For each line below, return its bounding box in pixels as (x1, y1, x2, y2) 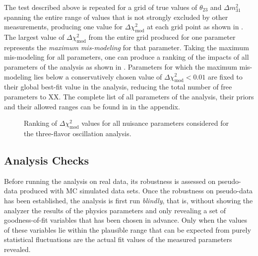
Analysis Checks (4, 152, 89, 168)
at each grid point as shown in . (147, 21, 243, 32)
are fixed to (207, 71, 243, 82)
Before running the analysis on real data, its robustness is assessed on (4, 175, 216, 186)
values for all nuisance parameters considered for (81, 118, 229, 128)
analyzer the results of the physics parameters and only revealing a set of (4, 205, 226, 215)
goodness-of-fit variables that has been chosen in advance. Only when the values (4, 215, 248, 225)
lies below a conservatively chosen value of (34, 71, 162, 82)
